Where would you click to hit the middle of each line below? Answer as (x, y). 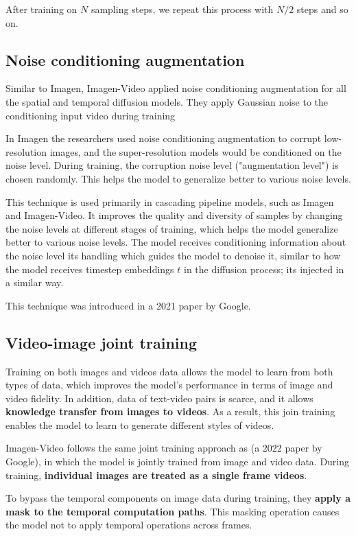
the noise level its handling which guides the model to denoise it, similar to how (173, 255)
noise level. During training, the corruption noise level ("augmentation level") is (172, 165)
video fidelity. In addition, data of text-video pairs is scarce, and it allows (159, 398)
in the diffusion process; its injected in (264, 269)
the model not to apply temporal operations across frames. (129, 525)
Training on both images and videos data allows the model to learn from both (169, 371)
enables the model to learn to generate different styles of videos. (140, 424)
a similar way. (35, 282)
